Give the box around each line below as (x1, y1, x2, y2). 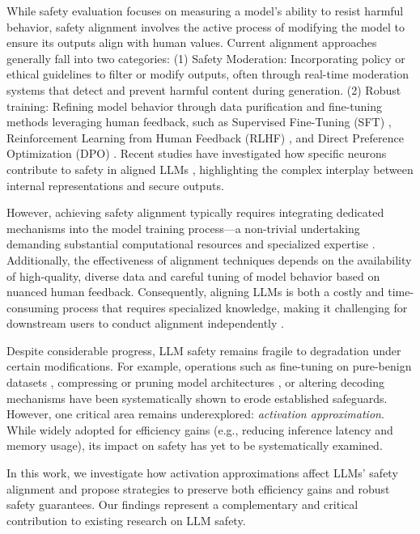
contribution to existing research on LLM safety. (6, 511, 246, 528)
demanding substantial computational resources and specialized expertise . (6, 235, 375, 252)
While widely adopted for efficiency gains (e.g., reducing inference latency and (6, 421, 393, 438)
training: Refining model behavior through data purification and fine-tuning (6, 97, 383, 114)
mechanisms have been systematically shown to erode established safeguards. (6, 389, 388, 406)
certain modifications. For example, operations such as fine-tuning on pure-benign (6, 358, 412, 375)
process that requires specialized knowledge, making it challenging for (62, 299, 408, 316)
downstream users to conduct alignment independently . (6, 315, 284, 332)
